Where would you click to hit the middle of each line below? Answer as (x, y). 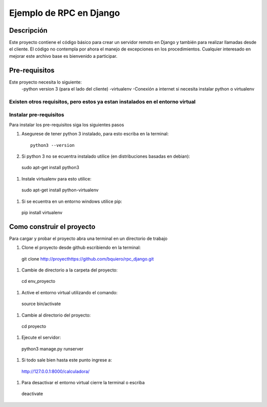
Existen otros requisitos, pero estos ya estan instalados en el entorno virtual (102, 101)
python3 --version (53, 145)
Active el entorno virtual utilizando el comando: (70, 292)
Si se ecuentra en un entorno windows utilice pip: (72, 201)
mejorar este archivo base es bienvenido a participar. (63, 56)
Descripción (28, 30)
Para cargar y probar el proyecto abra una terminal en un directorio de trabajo (88, 238)
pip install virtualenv (42, 212)
